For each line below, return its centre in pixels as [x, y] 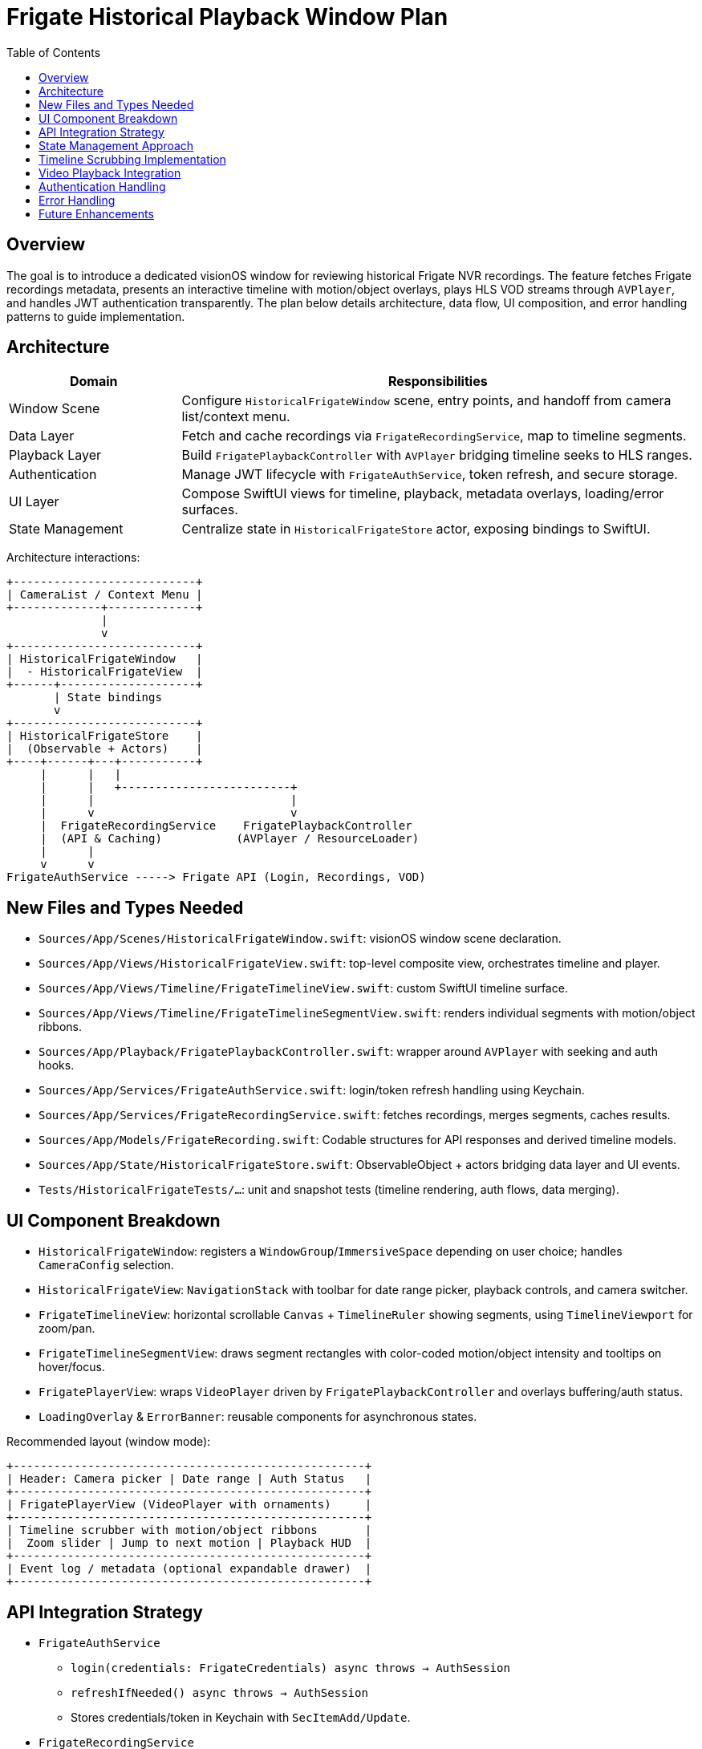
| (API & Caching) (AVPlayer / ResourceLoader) [230, 839]
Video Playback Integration [110, 172]
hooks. [57, 1065]
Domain [93, 381]
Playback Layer [55, 455]
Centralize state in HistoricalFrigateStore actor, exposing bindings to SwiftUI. [416, 529]
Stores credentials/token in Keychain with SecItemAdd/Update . [241, 1717]
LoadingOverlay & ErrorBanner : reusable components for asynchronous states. [258, 1417]
